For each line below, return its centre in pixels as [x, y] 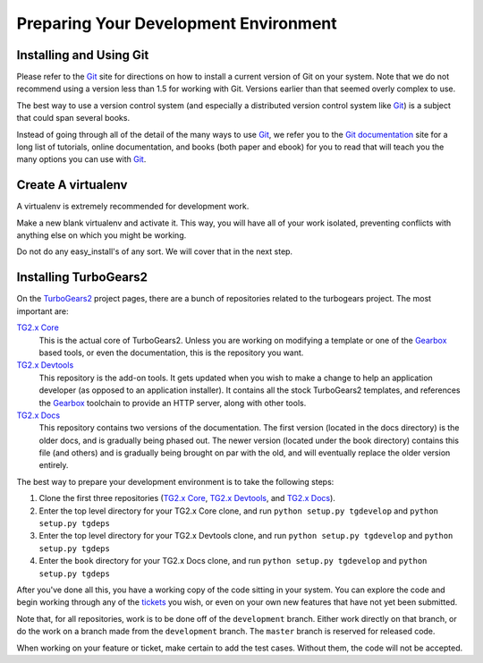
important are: [42, 311]
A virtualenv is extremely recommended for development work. [133, 207]
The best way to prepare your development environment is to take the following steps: [175, 481]
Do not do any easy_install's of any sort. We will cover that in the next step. [155, 251]
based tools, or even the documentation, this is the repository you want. [171, 353]
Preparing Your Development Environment [177, 23]
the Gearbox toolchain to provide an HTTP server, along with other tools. [173, 403]
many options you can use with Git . [81, 159]
